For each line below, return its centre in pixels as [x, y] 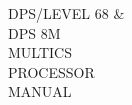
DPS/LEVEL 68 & [66, 13]
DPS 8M [34, 32]
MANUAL [40, 91]
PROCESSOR [51, 71]
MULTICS [40, 52]
